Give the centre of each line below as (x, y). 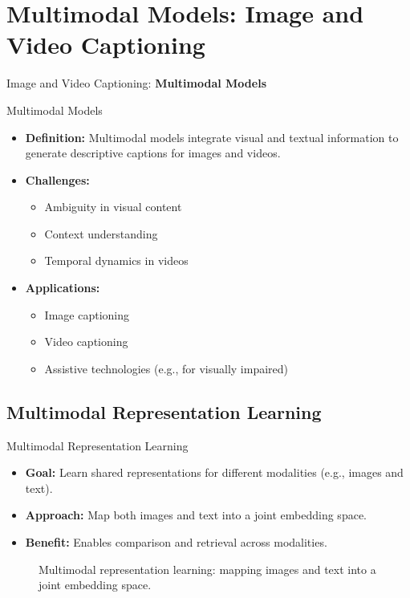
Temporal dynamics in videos (116, 260)
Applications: (63, 288)
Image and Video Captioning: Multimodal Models (136, 83)
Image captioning (87, 314)
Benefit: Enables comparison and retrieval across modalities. (176, 542)
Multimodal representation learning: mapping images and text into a (207, 569)
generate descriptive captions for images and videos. (153, 153)
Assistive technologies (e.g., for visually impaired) (166, 368)
